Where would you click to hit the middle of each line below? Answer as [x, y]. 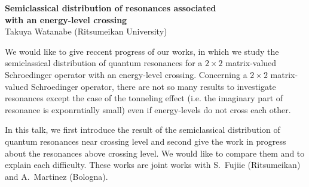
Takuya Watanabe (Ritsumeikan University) [86, 31]
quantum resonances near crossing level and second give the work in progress [146, 141]
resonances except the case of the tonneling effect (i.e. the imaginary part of [144, 98]
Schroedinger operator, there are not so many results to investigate [153, 86]
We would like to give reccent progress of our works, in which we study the [142, 51]
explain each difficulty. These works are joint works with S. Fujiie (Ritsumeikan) [153, 165]
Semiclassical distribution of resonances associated [111, 8]
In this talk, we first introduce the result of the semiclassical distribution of [143, 130]
